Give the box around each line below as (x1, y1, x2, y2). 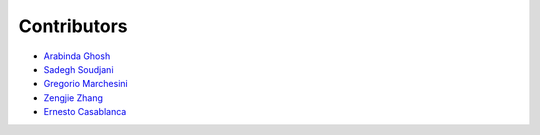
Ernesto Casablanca (43, 106, 127, 118)
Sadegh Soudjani (43, 63, 114, 75)
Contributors (18, 15, 129, 37)
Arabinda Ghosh (43, 50, 111, 62)
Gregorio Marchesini (43, 78, 129, 90)
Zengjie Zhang (43, 91, 104, 104)
